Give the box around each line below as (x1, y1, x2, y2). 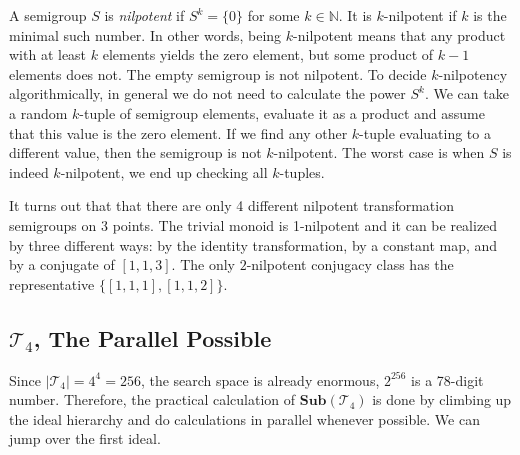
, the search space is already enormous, (140, 369, 380, 390)
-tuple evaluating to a (359, 122, 491, 143)
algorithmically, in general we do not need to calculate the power (9, 83, 406, 104)
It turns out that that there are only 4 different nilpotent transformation (9, 195, 454, 216)
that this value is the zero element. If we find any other (9, 122, 348, 143)
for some (247, 5, 300, 25)
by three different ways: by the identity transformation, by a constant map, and (9, 234, 498, 255)
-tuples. (279, 161, 325, 182)
